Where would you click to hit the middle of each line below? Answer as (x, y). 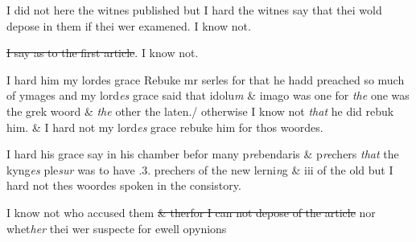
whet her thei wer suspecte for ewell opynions (117, 228)
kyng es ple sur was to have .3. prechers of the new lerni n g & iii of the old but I (200, 169)
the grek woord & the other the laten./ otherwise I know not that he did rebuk (200, 111)
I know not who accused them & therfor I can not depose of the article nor (191, 212)
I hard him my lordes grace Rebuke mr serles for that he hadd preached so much (206, 79)
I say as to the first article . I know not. (103, 53)
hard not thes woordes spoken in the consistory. (124, 185)
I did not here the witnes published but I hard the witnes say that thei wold (194, 10)
